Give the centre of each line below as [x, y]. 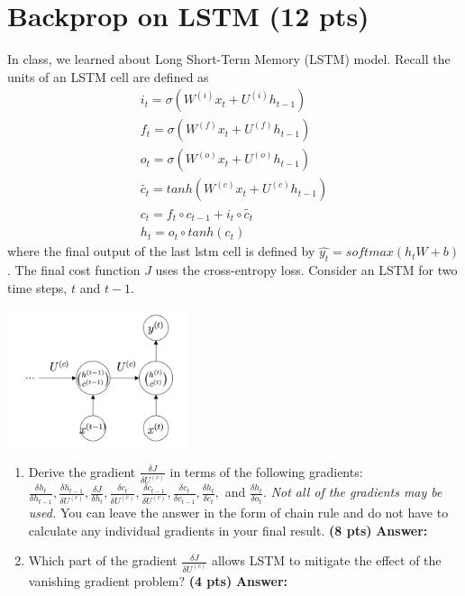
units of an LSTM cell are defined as [108, 76]
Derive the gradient [82, 471]
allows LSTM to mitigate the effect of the [326, 560]
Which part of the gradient [103, 560]
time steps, [37, 287]
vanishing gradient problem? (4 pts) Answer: [158, 580]
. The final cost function [74, 269]
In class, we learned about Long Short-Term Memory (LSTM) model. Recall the [229, 59]
